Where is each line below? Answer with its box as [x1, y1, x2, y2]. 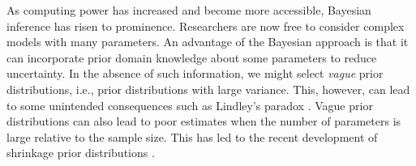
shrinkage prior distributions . [6, 144, 155, 161]
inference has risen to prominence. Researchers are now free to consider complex [6, 17, 405, 34]
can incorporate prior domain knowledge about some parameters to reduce [6, 49, 377, 66]
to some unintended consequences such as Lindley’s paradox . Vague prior [6, 96, 373, 113]
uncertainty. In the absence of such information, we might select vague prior [6, 65, 384, 82]
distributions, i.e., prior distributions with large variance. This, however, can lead [6, 80, 410, 97]
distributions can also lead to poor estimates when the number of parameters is [6, 113, 401, 130]
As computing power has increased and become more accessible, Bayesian [6, 2, 371, 18]
